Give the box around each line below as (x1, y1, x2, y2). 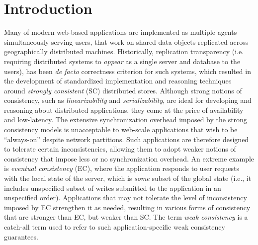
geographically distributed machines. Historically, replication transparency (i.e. (4, 46, 244, 57)
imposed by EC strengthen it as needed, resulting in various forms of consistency (4, 202, 251, 212)
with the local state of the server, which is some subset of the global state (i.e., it (4, 173, 252, 183)
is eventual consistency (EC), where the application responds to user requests (4, 163, 240, 173)
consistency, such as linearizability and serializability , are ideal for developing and (4, 95, 252, 105)
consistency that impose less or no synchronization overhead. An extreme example (4, 153, 255, 163)
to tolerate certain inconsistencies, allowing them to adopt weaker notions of (4, 144, 236, 154)
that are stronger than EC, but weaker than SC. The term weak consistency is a (4, 212, 248, 222)
